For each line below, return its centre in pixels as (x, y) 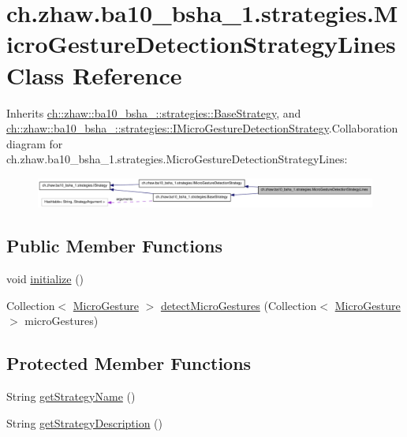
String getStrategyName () (71, 396)
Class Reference (94, 75)
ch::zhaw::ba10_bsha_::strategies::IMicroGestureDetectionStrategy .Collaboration (202, 128)
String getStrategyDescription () (84, 422)
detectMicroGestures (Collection (239, 305)
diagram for (35, 143)
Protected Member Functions (129, 363)
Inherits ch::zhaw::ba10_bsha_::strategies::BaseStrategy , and (154, 112)
